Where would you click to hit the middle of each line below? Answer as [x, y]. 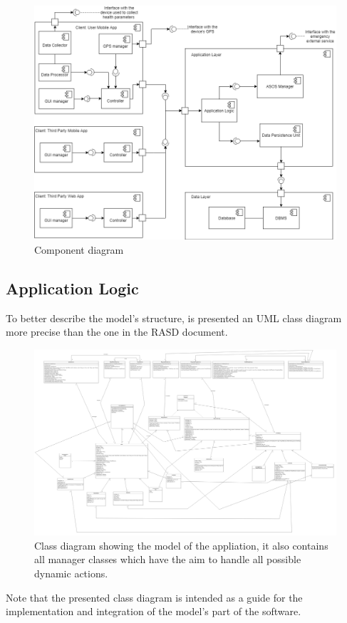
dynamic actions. [71, 573]
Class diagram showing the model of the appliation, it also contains [181, 545]
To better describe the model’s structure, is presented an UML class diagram [174, 318]
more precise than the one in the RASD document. [117, 332]
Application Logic [72, 288]
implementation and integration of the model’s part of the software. [154, 611]
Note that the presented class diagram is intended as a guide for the [154, 597]
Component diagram [79, 249]
